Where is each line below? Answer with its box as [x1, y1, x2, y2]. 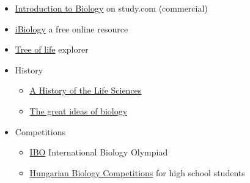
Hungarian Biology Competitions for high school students [29, 166, 245, 179]
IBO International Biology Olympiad [29, 146, 168, 159]
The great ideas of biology [29, 104, 128, 117]
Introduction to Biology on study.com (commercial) [15, 2, 208, 14]
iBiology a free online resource [15, 22, 128, 35]
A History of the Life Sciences [29, 84, 142, 97]
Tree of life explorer [15, 43, 89, 56]
